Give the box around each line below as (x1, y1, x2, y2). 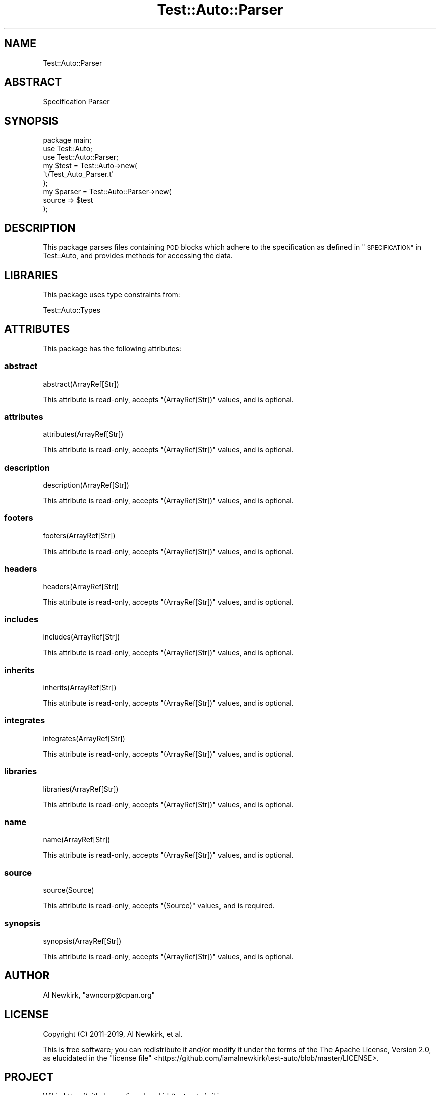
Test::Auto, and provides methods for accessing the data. (43, 251, 233, 260)
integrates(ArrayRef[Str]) (43, 734, 125, 743)
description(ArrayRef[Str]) (43, 481, 129, 490)
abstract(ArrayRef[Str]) (43, 379, 119, 388)
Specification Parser (43, 97, 110, 106)
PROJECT (4, 1070, 54, 1083)
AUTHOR (4, 969, 50, 982)
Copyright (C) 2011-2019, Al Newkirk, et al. (43, 1029, 183, 1038)
